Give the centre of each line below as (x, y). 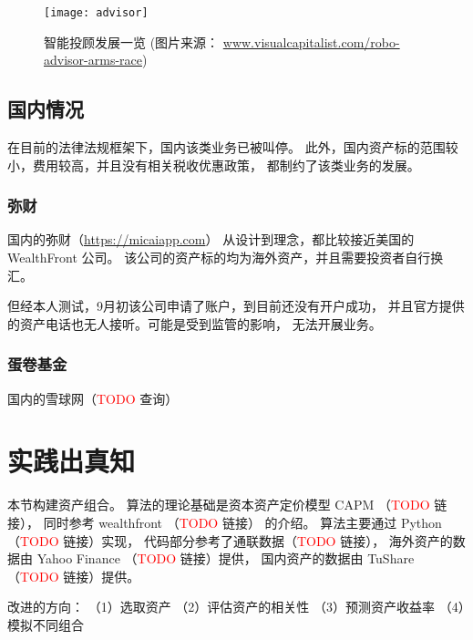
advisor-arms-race (93, 60)
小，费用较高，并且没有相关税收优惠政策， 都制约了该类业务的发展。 (214, 165)
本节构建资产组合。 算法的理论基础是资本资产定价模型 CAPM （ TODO (219, 505)
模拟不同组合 (46, 624)
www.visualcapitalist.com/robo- (311, 41)
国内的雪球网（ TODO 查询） (93, 398)
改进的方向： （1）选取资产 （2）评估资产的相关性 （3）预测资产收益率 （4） (236, 607)
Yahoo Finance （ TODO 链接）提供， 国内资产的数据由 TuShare (226, 558)
